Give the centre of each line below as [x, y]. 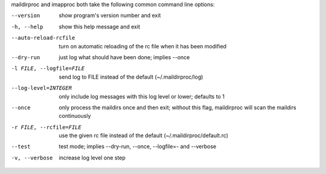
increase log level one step [92, 158]
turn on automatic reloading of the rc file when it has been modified [142, 46]
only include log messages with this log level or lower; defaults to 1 [142, 96]
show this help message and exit [99, 27]
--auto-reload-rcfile [43, 38]
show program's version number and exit [110, 16]
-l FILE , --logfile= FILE [48, 69]
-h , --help [27, 27]
